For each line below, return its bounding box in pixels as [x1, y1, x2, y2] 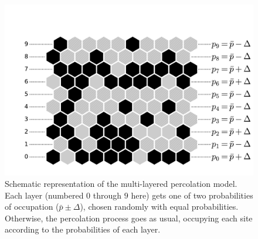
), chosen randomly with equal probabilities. [80, 200, 239, 213]
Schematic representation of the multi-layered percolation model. [5, 177, 237, 190]
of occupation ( [5, 200, 59, 213]
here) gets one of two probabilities [131, 189, 253, 201]
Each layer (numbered [5, 189, 84, 201]
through [93, 189, 122, 201]
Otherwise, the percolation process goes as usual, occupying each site [5, 211, 253, 224]
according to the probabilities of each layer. [5, 223, 161, 235]
